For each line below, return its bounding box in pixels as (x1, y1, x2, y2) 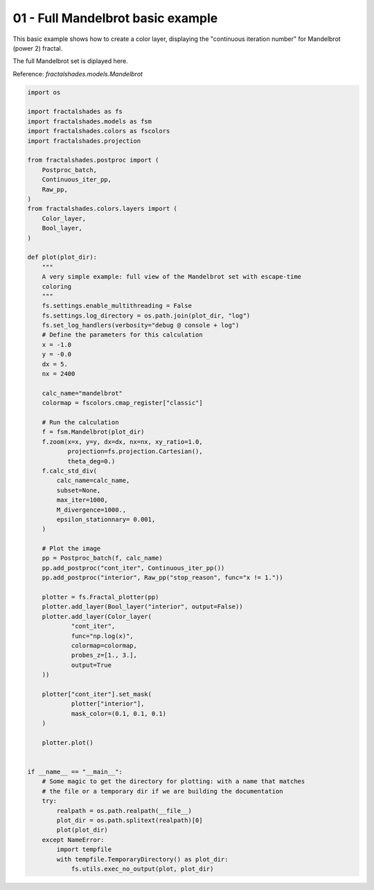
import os (27, 88, 61, 96)
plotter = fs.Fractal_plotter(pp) (42, 593, 159, 601)
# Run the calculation (42, 418, 119, 426)
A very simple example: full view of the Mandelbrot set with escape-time (42, 273, 301, 281)
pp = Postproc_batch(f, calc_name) (42, 554, 163, 562)
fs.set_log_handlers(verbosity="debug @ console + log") (42, 321, 240, 330)
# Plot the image (42, 545, 101, 553)
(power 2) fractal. (12, 44, 63, 52)
